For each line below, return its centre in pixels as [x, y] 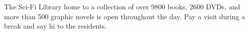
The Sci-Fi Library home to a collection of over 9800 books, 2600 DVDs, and [122, 6]
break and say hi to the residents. [55, 26]
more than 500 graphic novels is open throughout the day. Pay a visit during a [124, 16]
